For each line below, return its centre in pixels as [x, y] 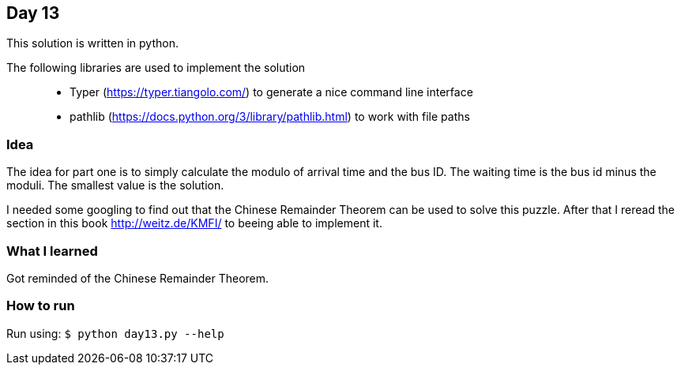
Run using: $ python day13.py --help [115, 333]
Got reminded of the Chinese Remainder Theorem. [138, 278]
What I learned [52, 251]
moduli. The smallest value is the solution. [115, 185]
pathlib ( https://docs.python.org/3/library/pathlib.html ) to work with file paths [270, 117]
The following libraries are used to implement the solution [156, 68]
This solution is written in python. [92, 43]
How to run [41, 306]
